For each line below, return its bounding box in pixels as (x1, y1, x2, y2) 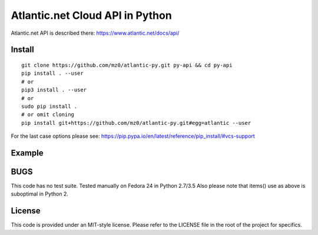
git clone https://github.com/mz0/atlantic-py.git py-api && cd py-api (21, 62, 233, 68)
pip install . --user (21, 70, 84, 77)
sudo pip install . (21, 103, 78, 110)
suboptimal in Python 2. (11, 190, 69, 197)
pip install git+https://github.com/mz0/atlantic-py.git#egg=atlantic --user (21, 120, 251, 126)
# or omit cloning (21, 111, 75, 118)
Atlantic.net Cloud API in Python (11, 9, 172, 22)
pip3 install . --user (21, 87, 87, 94)
